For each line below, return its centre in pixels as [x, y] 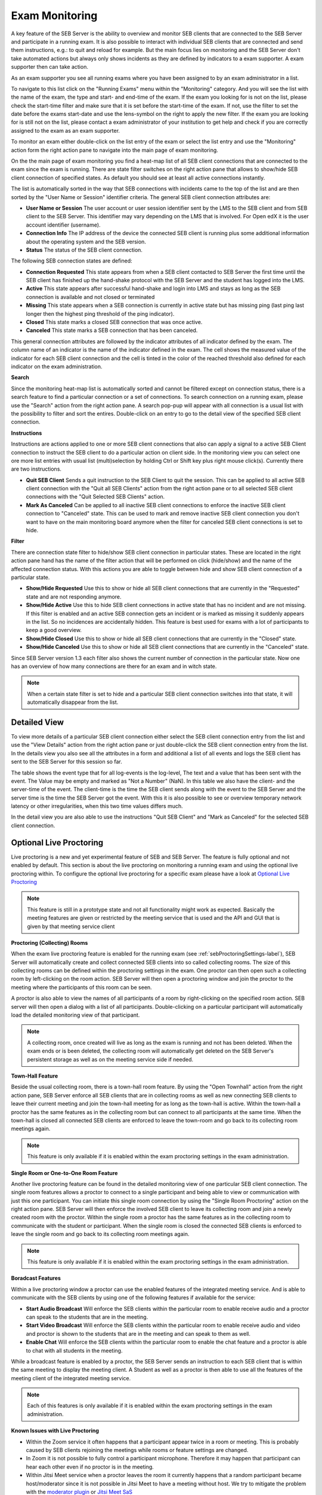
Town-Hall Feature [35, 1076]
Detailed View [38, 722]
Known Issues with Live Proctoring [55, 1431]
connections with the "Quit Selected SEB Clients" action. [95, 497]
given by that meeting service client [71, 926]
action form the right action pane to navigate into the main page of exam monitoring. [115, 150]
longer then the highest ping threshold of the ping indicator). [100, 313]
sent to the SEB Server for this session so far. [66, 762]
